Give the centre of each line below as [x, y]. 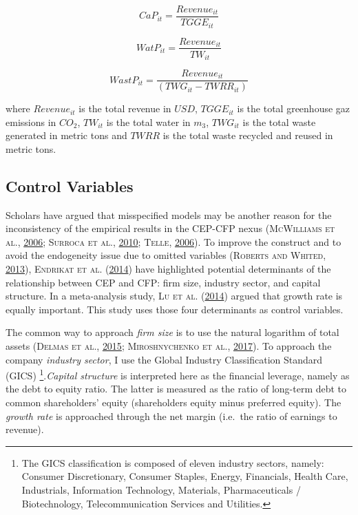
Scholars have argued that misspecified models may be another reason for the [169, 214]
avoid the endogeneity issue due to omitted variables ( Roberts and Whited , [166, 255]
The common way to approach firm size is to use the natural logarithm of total [172, 332]
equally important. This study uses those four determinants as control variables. [175, 309]
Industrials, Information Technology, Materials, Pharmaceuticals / [161, 490]
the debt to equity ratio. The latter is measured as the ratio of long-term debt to [176, 389]
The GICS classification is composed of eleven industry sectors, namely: [173, 462]
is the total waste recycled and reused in [248, 135]
